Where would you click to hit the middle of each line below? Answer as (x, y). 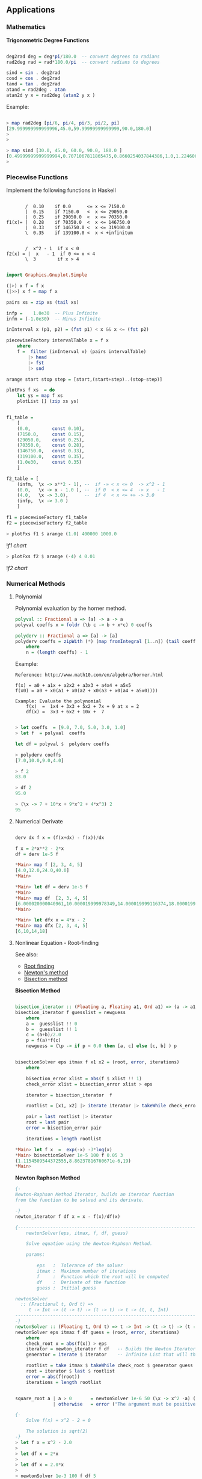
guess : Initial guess (66, 1288)
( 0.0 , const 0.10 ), (51, 429)
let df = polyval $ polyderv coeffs (62, 744)
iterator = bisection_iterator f (69, 1095)
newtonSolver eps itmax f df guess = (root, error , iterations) (97, 1332)
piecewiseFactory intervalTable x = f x (58, 340)
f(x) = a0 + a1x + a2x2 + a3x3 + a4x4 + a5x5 (73, 686)
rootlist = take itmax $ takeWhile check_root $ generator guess (110, 1366)
